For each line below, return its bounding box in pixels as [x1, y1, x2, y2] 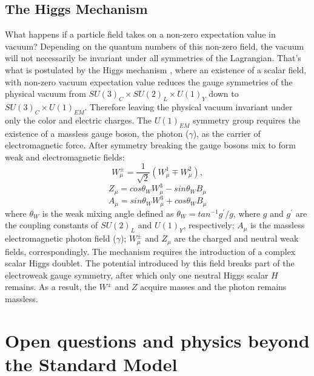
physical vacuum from [5, 87, 86, 100]
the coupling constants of [5, 219, 98, 231]
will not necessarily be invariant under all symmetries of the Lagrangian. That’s [5, 51, 301, 64]
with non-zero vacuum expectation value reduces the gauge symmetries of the [5, 75, 293, 88]
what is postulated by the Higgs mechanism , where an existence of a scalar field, [5, 63, 307, 76]
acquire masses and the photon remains [140, 280, 287, 293]
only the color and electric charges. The [5, 113, 152, 126]
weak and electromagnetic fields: [5, 150, 125, 163]
